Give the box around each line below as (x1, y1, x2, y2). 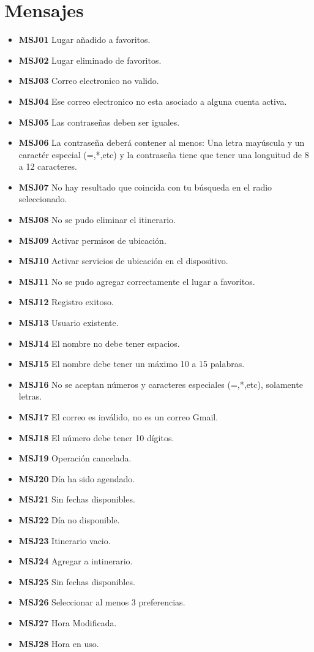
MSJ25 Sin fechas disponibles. (18, 575, 135, 588)
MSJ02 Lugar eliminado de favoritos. (18, 53, 162, 66)
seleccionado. (18, 192, 67, 205)
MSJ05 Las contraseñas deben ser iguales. (18, 115, 180, 128)
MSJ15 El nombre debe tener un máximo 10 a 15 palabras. (18, 357, 245, 370)
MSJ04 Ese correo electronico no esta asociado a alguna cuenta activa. (18, 94, 287, 107)
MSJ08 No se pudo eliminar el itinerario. (18, 213, 176, 226)
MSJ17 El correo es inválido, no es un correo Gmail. (18, 411, 219, 423)
